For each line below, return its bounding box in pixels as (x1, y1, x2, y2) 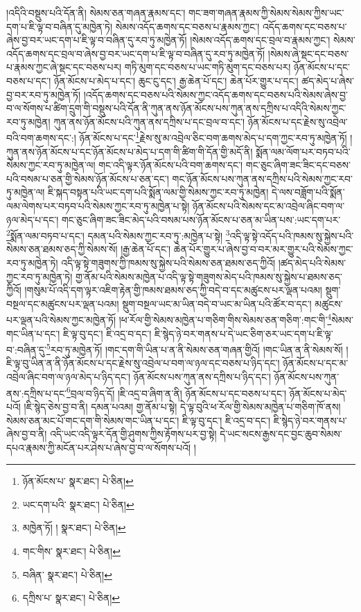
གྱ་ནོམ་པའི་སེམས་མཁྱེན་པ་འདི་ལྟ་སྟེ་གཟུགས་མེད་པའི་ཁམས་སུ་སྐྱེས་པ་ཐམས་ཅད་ (76, 269, 343, 283)
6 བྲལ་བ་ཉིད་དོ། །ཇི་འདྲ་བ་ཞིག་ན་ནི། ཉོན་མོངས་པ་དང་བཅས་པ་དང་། (67, 383, 287, 400)
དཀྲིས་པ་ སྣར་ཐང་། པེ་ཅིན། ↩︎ (22, 590, 121, 605)
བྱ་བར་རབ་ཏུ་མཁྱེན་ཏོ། (6, 87, 81, 101)
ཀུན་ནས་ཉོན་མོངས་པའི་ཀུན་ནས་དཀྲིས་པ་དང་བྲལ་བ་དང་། (53, 114, 245, 129)
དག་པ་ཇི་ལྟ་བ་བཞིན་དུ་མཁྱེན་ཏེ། (6, 19, 113, 33)
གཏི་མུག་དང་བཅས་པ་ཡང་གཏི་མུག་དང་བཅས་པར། (124, 60, 291, 74)
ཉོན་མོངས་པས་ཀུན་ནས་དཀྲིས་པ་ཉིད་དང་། (133, 370, 272, 384)
